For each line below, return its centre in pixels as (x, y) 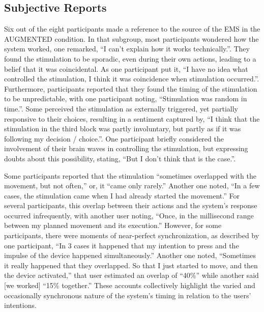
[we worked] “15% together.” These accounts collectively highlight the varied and (130, 285)
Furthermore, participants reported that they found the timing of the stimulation (131, 88)
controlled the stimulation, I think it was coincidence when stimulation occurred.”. (132, 79)
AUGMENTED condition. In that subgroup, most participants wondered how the (131, 38)
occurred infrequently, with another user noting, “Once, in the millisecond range (129, 215)
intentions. (20, 305)
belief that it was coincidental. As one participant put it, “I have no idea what (126, 68)
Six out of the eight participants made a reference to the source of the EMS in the (132, 29)
